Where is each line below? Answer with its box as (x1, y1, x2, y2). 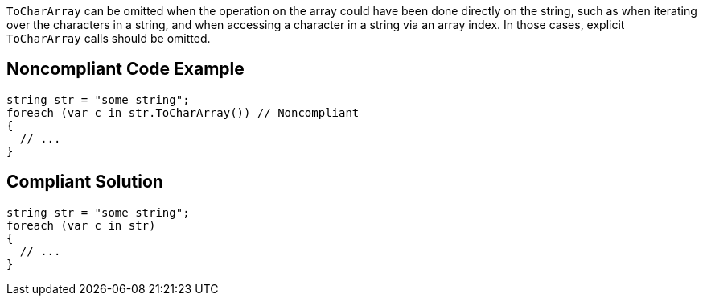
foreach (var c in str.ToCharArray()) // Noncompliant (6, 105, 360, 119)
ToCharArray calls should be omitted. (6, 31, 211, 45)
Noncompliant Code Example (6, 59, 245, 80)
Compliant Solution (6, 172, 163, 192)
